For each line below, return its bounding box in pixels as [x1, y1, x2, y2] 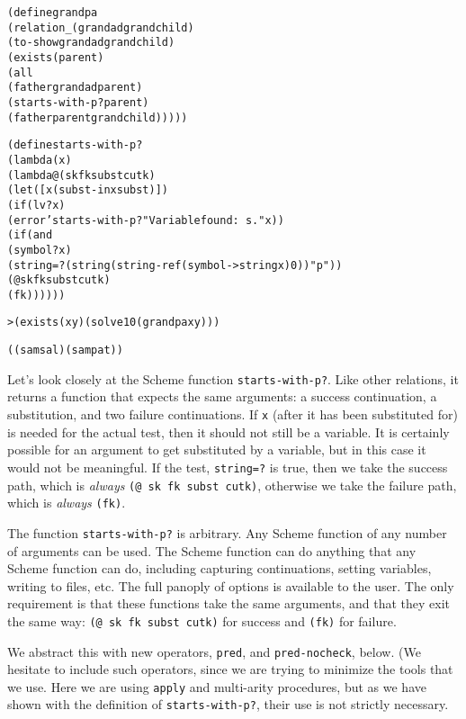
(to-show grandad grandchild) [7, 36, 175, 49]
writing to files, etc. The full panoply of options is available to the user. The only [7, 576, 454, 595]
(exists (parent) [7, 50, 104, 64]
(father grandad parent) [7, 81, 143, 94]
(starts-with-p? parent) [7, 95, 149, 109]
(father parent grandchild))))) [7, 111, 188, 124]
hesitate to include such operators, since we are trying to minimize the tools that [7, 660, 453, 679]
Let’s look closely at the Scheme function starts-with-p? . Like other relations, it [7, 369, 459, 388]
